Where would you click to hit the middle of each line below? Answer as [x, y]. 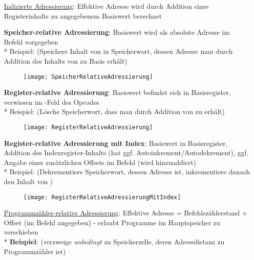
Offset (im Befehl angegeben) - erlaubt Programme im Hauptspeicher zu [112, 222]
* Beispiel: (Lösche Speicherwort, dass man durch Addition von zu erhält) [114, 111]
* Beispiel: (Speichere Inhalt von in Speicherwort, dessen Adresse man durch [118, 51]
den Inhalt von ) [28, 181]
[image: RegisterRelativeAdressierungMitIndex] [102, 197]
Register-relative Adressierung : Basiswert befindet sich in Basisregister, [117, 92]
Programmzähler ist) [35, 251]
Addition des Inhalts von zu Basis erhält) [66, 60]
